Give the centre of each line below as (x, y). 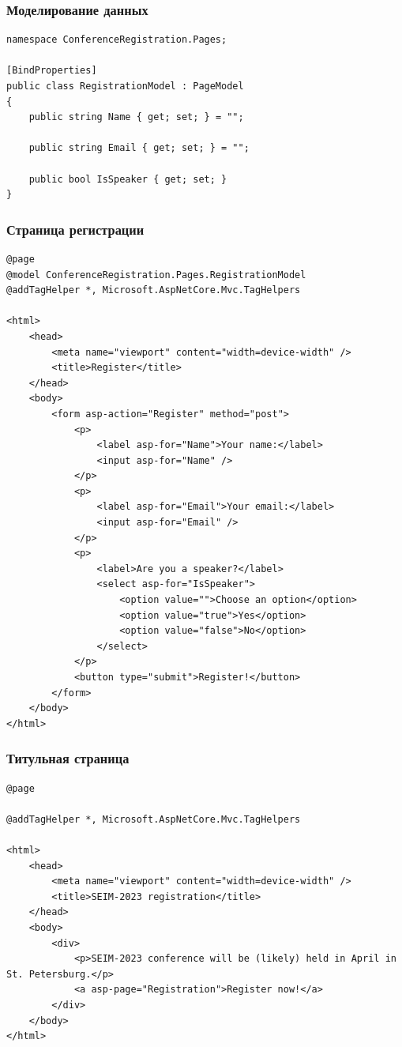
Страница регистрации (75, 229)
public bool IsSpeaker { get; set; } (128, 179)
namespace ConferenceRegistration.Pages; (117, 40)
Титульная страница (68, 758)
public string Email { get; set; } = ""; (139, 148)
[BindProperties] (52, 71)
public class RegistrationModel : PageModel (125, 86)
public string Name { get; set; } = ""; (136, 117)
